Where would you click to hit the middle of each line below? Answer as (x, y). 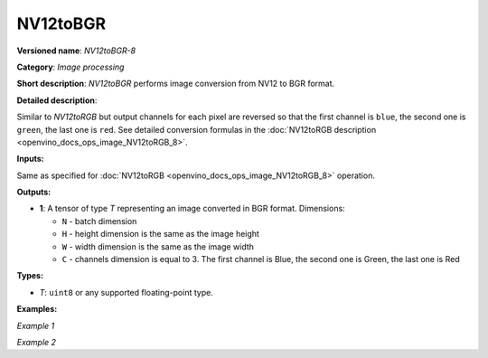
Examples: (37, 309)
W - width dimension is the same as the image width (158, 246)
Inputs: (30, 159)
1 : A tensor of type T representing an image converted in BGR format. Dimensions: (192, 209)
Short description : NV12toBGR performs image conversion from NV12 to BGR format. (176, 84)
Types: (30, 276)
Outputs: (34, 192)
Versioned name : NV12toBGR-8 (76, 51)
